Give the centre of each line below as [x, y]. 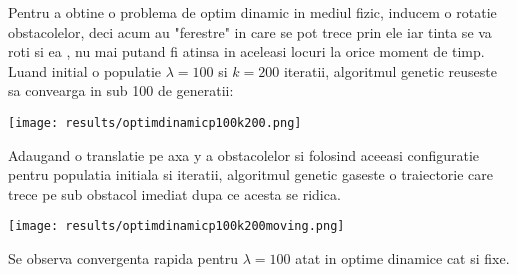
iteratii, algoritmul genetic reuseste [390, 70]
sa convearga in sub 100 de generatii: [121, 90]
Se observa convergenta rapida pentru [123, 258]
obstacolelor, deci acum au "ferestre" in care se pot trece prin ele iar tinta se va [250, 31]
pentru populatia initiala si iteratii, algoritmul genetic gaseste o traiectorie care [251, 174]
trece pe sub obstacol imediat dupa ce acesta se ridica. [174, 193]
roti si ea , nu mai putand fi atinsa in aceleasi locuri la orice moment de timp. [246, 51]
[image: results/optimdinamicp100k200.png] [155, 122]
